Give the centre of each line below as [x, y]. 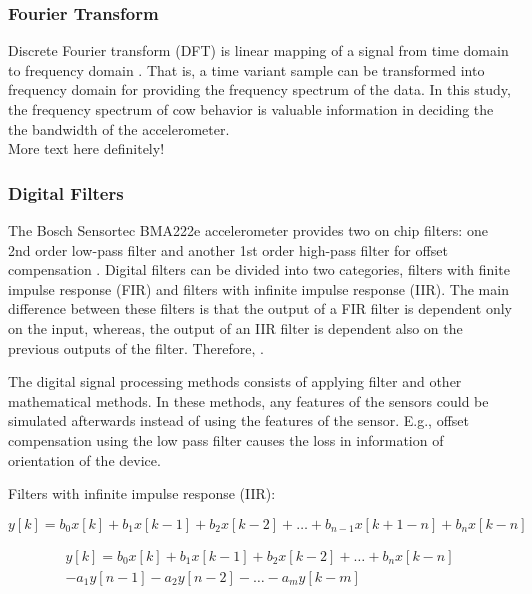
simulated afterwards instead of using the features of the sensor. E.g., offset [239, 420]
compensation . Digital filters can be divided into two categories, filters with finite [259, 269]
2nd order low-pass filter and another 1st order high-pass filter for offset [228, 249]
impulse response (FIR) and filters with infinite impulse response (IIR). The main [258, 288]
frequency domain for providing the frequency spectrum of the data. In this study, [259, 89]
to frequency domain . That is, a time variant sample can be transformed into [246, 69]
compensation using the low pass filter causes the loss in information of [226, 439]
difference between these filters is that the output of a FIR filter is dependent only [260, 308]
